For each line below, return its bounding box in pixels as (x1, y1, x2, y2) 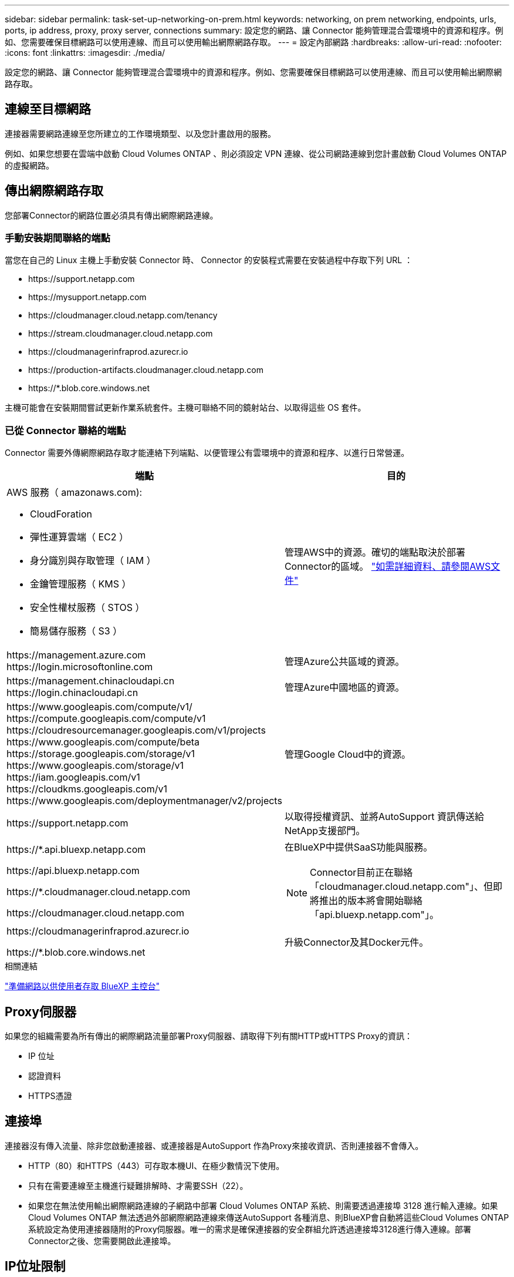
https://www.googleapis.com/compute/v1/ (6, 701, 192, 713)
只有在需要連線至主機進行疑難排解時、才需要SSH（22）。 (28, 1180, 248, 1191)
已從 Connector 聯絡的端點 (5, 424, 126, 436)
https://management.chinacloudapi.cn (6, 675, 175, 687)
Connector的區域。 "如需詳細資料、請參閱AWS (284, 560, 491, 573)
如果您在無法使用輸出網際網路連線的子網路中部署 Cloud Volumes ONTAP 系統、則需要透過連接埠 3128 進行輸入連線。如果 (28, 1200, 498, 1211)
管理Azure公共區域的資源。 (284, 656, 405, 668)
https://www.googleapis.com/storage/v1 (6, 760, 184, 772)
